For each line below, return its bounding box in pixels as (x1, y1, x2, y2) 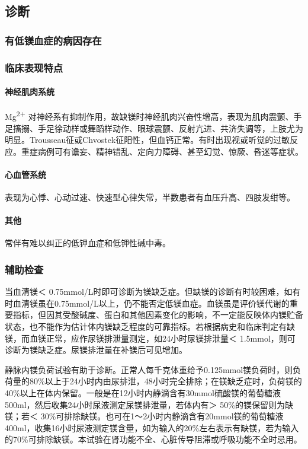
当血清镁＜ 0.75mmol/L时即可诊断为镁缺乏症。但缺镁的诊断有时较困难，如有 (5, 285, 301, 298)
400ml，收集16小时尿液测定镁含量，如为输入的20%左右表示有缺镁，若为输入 (5, 421, 299, 434)
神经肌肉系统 (5, 85, 54, 98)
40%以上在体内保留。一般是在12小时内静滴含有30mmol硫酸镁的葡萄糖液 (5, 387, 281, 399)
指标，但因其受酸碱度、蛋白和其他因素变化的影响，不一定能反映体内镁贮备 (12, 308, 303, 321)
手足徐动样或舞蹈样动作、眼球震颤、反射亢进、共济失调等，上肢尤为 (37, 122, 303, 134)
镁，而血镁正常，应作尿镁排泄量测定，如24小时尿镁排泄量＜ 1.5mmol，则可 (5, 332, 296, 344)
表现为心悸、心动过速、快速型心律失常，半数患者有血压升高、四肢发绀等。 (5, 191, 295, 203)
